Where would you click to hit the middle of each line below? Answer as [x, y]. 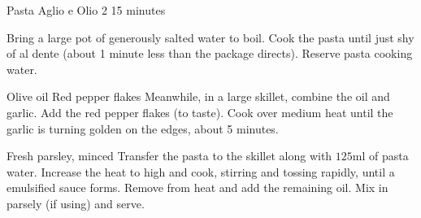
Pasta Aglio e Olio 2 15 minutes [86, 10]
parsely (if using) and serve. [76, 203]
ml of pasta [380, 156]
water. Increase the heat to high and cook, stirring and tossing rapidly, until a [201, 171]
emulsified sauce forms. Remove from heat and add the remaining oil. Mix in [197, 187]
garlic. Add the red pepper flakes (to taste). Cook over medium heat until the [200, 112]
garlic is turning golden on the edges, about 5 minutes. [143, 128]
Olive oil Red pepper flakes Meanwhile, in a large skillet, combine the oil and [198, 96]
